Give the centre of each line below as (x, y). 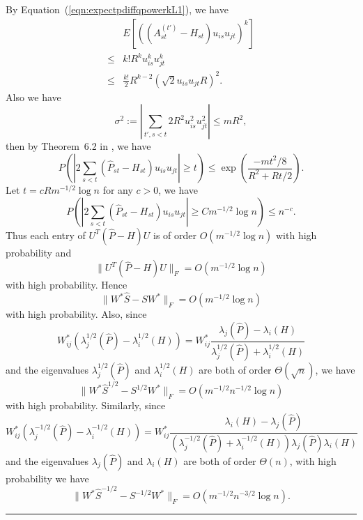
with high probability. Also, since (76, 314)
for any (118, 190)
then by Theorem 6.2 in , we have (78, 146)
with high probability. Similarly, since (86, 405)
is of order (175, 235)
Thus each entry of (46, 235)
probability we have (47, 478)
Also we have (33, 97)
